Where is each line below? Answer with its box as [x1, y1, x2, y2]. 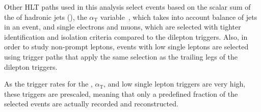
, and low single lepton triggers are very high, [103, 78, 246, 89]
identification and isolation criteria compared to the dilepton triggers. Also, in [4, 31, 248, 42]
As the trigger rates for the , [4, 78, 93, 89]
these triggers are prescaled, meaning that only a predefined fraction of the [4, 88, 238, 99]
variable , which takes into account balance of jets [100, 11, 257, 22]
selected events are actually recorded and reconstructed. [4, 98, 178, 109]
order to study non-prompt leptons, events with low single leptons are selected [4, 41, 249, 52]
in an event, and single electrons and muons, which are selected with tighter [4, 21, 241, 32]
